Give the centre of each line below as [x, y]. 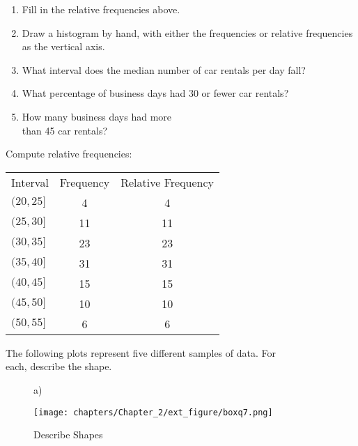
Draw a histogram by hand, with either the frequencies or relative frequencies [187, 32]
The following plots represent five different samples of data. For [141, 352]
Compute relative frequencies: [69, 154]
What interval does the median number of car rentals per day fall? [164, 69]
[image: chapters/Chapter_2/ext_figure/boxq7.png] [153, 412]
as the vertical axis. [63, 46]
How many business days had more [97, 116]
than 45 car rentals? [65, 130]
